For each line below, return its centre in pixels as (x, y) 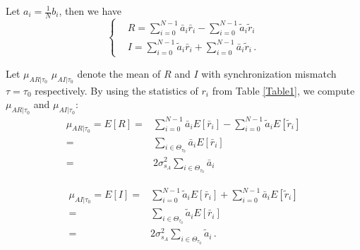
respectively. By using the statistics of (116, 90)
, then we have (90, 11)
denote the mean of (119, 73)
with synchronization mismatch (269, 73)
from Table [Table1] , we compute (283, 90)
